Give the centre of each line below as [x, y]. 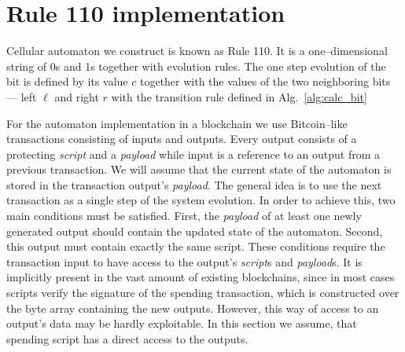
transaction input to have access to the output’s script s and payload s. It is [184, 261]
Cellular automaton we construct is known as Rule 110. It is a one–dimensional [197, 51]
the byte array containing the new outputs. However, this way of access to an [193, 308]
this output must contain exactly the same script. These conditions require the [196, 246]
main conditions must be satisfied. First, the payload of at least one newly [184, 216]
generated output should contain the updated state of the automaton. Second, [195, 231]
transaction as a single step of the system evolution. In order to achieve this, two [201, 200]
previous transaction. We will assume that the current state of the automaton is [199, 169]
